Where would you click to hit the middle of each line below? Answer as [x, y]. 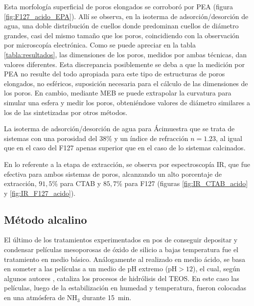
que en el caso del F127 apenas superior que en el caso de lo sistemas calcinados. [125, 148]
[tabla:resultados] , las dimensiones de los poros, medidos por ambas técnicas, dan [125, 54]
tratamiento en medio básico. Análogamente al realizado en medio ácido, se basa [125, 259]
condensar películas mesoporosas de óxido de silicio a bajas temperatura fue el [121, 249]
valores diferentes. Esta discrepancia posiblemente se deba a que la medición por [124, 64]
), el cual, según [217, 269]
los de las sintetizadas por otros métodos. [66, 112]
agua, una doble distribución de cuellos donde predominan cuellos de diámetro [121, 26]
